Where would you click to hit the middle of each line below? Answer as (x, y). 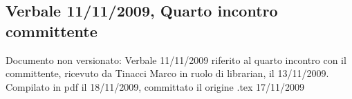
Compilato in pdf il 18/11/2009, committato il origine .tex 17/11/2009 (155, 86)
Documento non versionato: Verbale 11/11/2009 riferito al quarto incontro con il (176, 59)
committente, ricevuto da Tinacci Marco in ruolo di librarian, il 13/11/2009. (167, 73)
